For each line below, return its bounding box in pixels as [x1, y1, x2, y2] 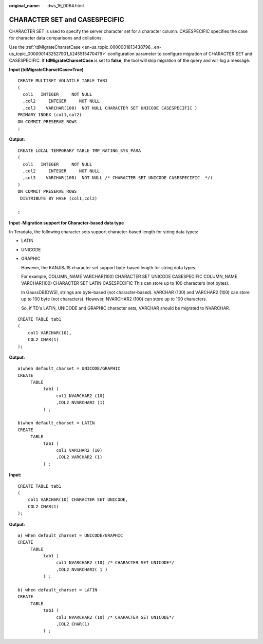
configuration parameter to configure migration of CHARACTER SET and [107, 51, 253, 57]
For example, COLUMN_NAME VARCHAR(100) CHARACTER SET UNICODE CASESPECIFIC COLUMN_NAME [21, 274, 238, 279]
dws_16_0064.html [47, 3, 84, 8]
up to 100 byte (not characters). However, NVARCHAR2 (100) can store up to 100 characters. [21, 296, 207, 302]
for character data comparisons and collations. [9, 35, 103, 41]
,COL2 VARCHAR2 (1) [56, 454, 103, 460]
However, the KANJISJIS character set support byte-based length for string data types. [21, 264, 197, 270]
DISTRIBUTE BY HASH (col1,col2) [20, 195, 97, 201]
